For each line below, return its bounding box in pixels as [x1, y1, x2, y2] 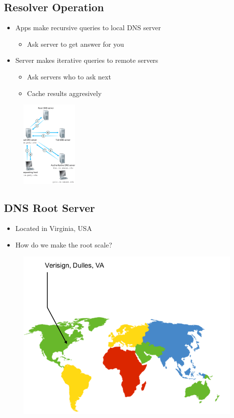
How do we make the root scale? [15, 239, 112, 249]
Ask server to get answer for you [27, 38, 124, 49]
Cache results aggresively [27, 88, 102, 98]
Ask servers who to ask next [27, 71, 111, 81]
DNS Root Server [4, 200, 95, 215]
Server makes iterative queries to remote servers [15, 55, 158, 65]
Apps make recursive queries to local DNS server [15, 22, 161, 33]
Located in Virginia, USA [15, 223, 92, 233]
